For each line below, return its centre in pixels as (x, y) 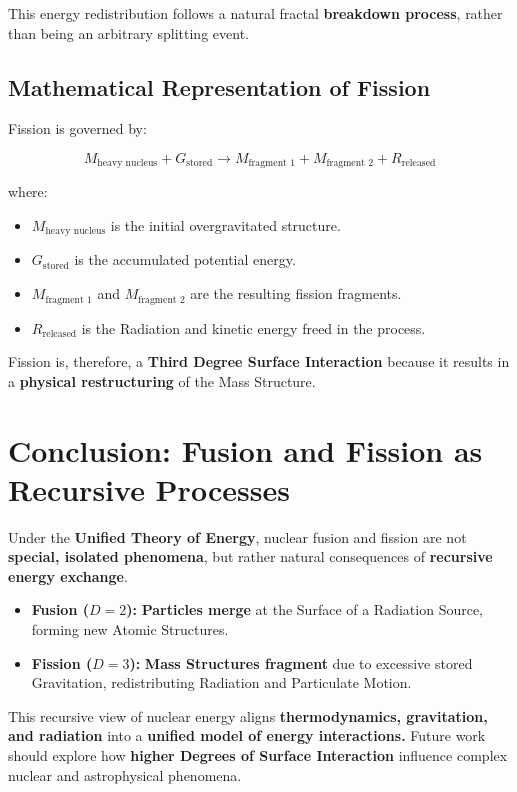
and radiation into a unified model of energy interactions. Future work (247, 735)
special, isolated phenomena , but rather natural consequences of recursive (250, 556)
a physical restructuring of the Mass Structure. (162, 380)
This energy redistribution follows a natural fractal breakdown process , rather (255, 13)
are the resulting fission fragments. (296, 293)
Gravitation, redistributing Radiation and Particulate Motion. (221, 682)
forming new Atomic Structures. (130, 629)
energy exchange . (68, 575)
